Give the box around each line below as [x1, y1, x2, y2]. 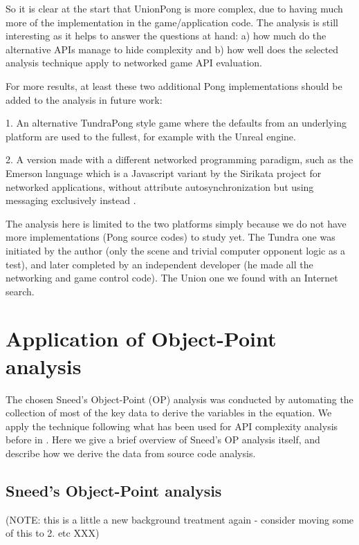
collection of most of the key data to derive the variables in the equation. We [6, 405, 332, 420]
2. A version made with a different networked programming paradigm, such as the [6, 152, 353, 167]
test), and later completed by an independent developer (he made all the [6, 257, 313, 271]
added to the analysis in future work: [6, 92, 163, 107]
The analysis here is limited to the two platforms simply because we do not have [6, 216, 347, 230]
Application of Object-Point [6, 324, 277, 353]
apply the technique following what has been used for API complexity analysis [6, 418, 338, 433]
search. [6, 284, 35, 298]
